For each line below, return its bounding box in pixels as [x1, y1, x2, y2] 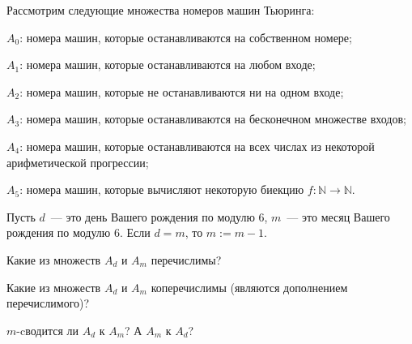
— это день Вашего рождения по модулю [50, 208, 255, 225]
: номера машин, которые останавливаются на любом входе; [19, 56, 316, 73]
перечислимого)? [6, 295, 90, 312]
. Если [119, 224, 151, 241]
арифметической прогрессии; [6, 153, 149, 170]
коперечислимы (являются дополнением [151, 278, 348, 295]
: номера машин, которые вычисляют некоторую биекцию [19, 181, 304, 198]
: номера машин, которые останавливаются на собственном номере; [19, 28, 352, 45]
